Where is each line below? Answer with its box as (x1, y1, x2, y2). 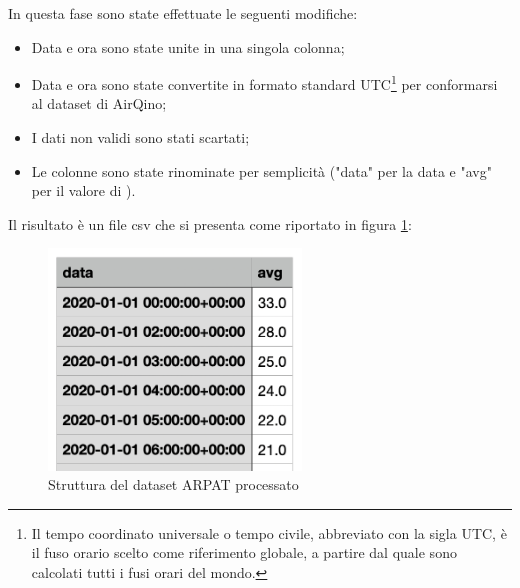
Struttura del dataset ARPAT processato (48, 474, 299, 495)
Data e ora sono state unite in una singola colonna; (31, 36, 345, 57)
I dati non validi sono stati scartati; (31, 127, 250, 148)
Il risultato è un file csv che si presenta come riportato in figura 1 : (8, 213, 412, 234)
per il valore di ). (31, 180, 136, 201)
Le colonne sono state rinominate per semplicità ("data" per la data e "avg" (31, 160, 492, 181)
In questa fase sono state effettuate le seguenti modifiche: (8, 3, 358, 23)
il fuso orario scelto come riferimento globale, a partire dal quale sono (31, 542, 457, 563)
